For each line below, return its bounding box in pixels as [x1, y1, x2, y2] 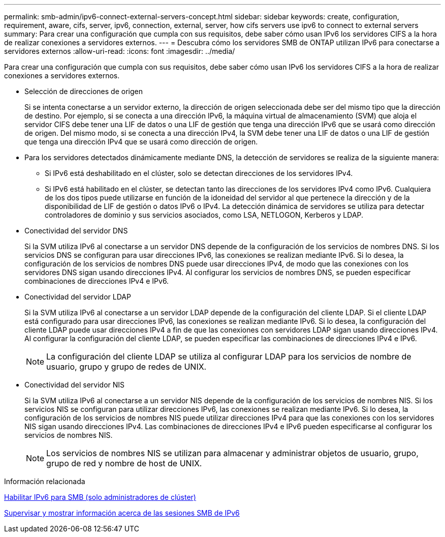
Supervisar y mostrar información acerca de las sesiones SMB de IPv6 [4, 509, 240, 517]
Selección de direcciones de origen [24, 87, 143, 96]
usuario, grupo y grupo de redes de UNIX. [46, 362, 207, 372]
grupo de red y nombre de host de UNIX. [46, 458, 202, 468]
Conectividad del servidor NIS [24, 380, 125, 389]
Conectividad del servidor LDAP [24, 292, 131, 301]
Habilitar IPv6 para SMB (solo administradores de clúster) [4, 493, 196, 501]
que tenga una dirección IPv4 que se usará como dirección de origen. [24, 137, 258, 146]
